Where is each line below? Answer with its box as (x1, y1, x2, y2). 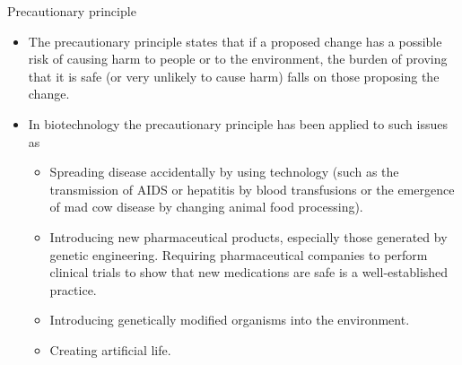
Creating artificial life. (49, 340, 171, 359)
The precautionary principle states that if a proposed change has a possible (28, 31, 442, 50)
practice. (49, 280, 97, 299)
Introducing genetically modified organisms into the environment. (49, 310, 410, 329)
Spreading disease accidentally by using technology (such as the (49, 162, 399, 181)
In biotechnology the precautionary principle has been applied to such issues (28, 114, 448, 133)
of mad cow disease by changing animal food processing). (49, 197, 363, 216)
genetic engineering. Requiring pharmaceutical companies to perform (49, 245, 428, 264)
